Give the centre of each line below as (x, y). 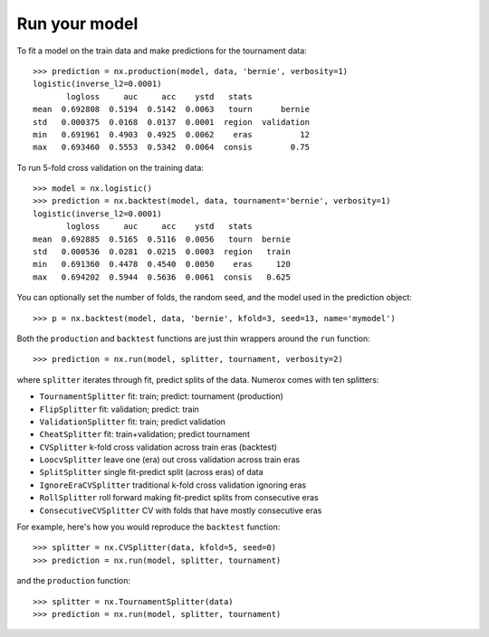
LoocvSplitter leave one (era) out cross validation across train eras (170, 460)
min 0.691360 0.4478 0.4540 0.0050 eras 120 (162, 264)
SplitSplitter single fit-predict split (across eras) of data (151, 472)
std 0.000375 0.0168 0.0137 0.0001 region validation (171, 122)
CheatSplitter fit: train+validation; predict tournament (145, 434)
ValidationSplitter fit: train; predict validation (133, 422)
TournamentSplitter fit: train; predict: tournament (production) (162, 396)
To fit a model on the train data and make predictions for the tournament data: (162, 51)
